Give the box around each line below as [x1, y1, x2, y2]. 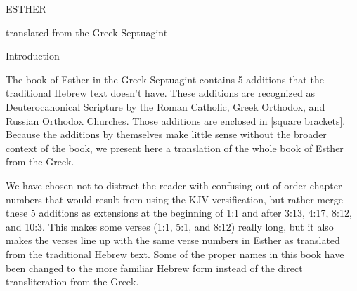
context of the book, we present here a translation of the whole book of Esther [6, 140, 344, 155]
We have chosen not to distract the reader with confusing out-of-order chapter [6, 177, 342, 192]
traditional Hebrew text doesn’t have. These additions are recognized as [6, 86, 315, 100]
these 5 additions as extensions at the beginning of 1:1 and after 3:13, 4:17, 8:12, [6, 205, 352, 220]
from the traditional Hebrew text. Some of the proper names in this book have [6, 246, 344, 261]
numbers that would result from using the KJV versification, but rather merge [6, 191, 343, 206]
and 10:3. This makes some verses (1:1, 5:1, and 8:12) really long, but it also [6, 219, 334, 234]
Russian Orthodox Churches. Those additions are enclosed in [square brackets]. [6, 113, 346, 128]
